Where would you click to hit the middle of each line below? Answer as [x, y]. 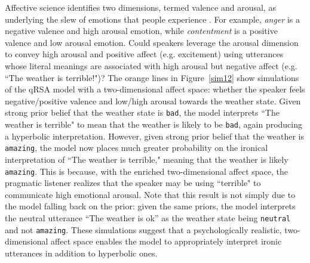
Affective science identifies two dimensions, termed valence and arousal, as [140, 7]
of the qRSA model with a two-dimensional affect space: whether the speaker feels [155, 89]
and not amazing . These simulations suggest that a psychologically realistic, [143, 229]
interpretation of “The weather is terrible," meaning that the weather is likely [147, 159]
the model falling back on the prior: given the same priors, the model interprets [150, 206]
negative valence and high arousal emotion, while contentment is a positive [141, 31]
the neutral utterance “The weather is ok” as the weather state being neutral [148, 217]
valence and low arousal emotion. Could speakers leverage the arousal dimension [152, 42]
